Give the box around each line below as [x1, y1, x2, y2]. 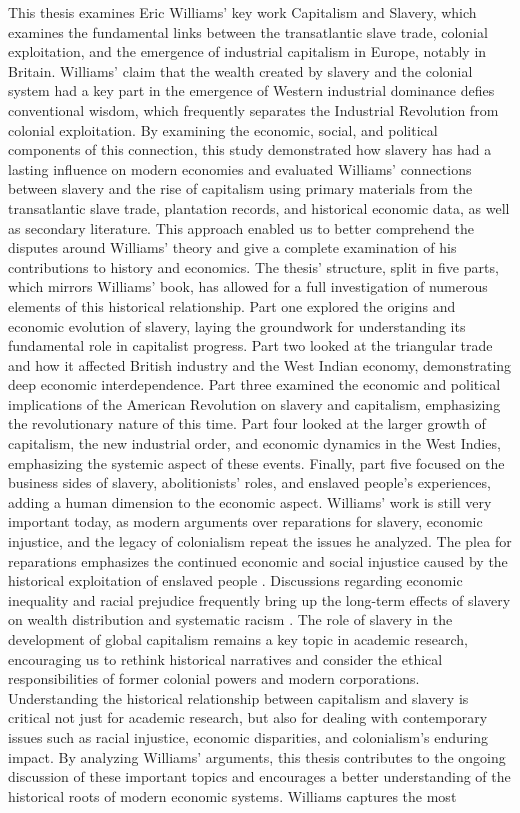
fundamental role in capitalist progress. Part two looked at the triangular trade [8, 335, 493, 356]
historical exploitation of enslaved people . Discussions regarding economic [8, 570, 463, 591]
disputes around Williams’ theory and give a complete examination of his [8, 237, 457, 258]
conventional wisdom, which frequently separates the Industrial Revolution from [8, 99, 499, 120]
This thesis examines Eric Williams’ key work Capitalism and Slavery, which [8, 2, 477, 22]
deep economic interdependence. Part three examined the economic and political [8, 374, 501, 395]
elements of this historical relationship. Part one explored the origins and [8, 295, 456, 316]
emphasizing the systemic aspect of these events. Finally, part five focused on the [8, 452, 505, 473]
